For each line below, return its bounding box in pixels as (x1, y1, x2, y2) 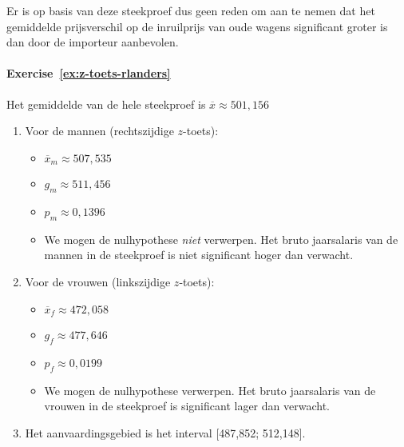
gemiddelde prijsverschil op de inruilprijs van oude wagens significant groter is (6, 18, 388, 34)
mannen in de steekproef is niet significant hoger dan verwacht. (44, 246, 354, 263)
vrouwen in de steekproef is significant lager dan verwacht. (44, 397, 330, 414)
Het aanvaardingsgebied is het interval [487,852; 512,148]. (25, 424, 306, 441)
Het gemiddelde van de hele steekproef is (6, 95, 206, 112)
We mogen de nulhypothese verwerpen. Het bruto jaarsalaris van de (44, 381, 376, 398)
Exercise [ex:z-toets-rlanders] (6, 65, 171, 82)
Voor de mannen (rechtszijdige (25, 122, 174, 139)
